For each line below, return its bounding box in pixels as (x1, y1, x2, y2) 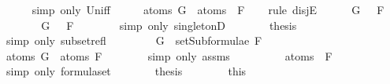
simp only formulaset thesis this (6, 63, 247, 79)
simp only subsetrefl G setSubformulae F (6, 32, 262, 49)
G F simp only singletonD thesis (41, 16, 297, 33)
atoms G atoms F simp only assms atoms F (6, 47, 332, 64)
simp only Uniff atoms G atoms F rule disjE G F (32, 2, 384, 17)
